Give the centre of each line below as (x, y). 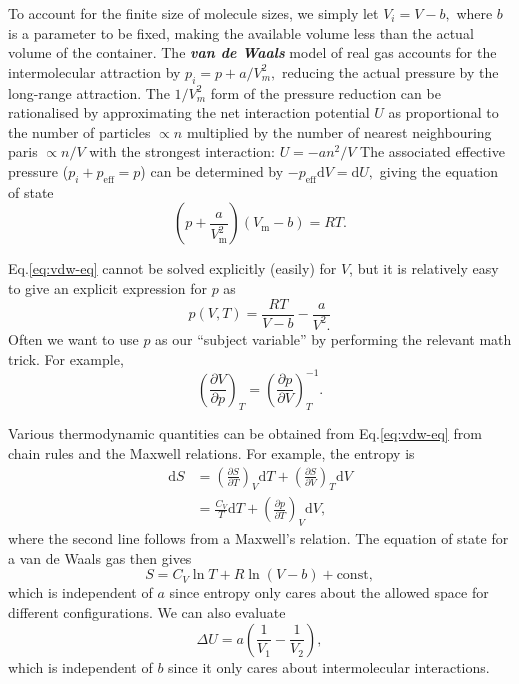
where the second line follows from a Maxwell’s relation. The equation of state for (258, 538)
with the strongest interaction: (182, 151)
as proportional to (443, 112)
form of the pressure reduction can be (325, 92)
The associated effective (432, 151)
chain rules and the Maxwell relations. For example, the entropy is (211, 453)
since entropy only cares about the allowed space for (329, 592)
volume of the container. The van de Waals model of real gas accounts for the (252, 52)
